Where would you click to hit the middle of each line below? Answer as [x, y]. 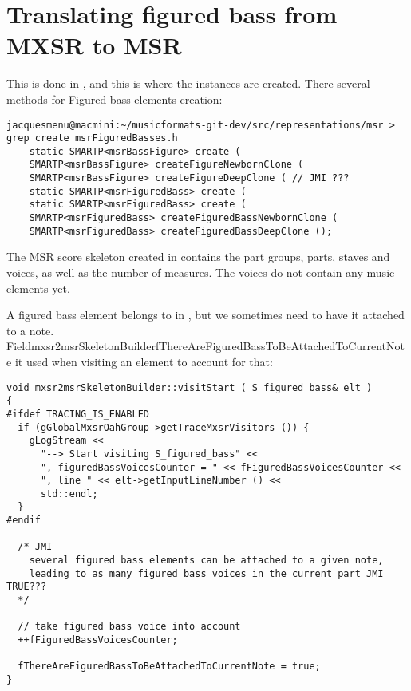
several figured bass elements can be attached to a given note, [206, 561]
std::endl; [69, 494]
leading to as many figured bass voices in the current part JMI [206, 573]
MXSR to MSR [94, 45]
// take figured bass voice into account [129, 627]
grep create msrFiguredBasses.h [92, 138]
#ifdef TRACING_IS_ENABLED [78, 414]
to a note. [30, 330]
